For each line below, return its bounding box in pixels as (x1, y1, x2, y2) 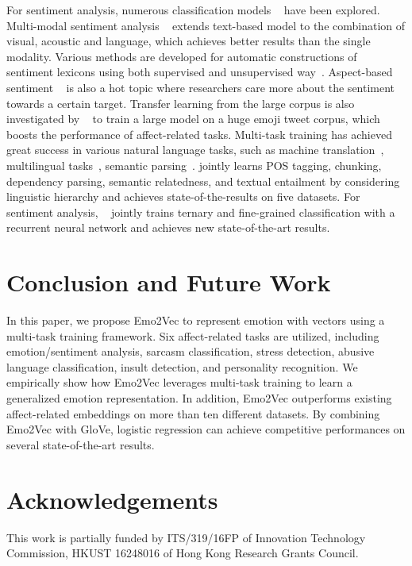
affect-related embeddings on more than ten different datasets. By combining (6, 405, 380, 422)
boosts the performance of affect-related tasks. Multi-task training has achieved (6, 125, 392, 142)
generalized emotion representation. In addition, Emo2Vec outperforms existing (6, 390, 392, 406)
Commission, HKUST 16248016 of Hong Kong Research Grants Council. (6, 545, 359, 561)
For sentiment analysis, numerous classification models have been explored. (6, 2, 380, 17)
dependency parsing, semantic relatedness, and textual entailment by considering (6, 172, 400, 189)
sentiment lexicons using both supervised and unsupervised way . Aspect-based (6, 64, 393, 80)
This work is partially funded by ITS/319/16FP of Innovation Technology (6, 529, 366, 545)
